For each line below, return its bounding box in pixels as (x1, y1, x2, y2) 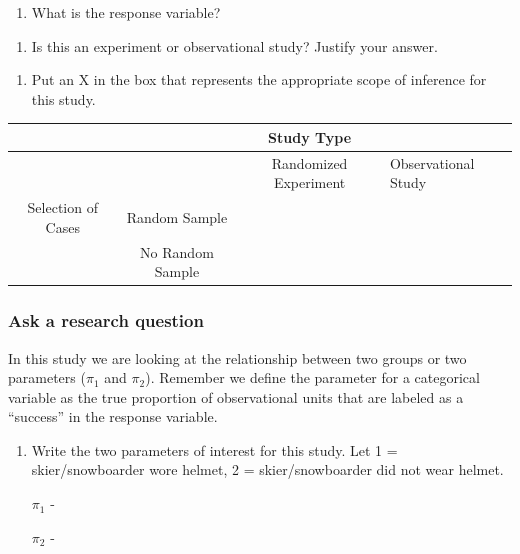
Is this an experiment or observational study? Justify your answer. (31, 35, 438, 56)
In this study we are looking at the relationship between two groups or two (8, 347, 467, 368)
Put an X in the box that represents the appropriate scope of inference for (31, 69, 487, 90)
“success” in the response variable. (8, 406, 218, 427)
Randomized (271, 152, 348, 173)
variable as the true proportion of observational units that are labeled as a (8, 386, 464, 407)
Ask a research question (8, 308, 204, 333)
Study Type (268, 126, 352, 147)
